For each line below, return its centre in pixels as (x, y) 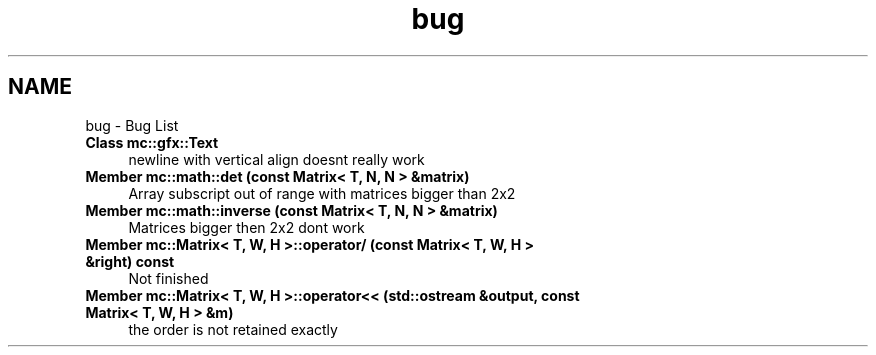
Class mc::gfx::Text (152, 142)
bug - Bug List (132, 125)
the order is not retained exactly (233, 329)
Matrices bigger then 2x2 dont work (246, 227)
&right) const (130, 261)
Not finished (168, 278)
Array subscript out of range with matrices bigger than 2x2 (322, 193)
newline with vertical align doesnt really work (276, 159)
